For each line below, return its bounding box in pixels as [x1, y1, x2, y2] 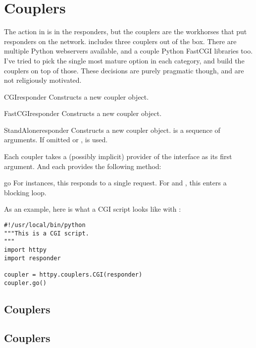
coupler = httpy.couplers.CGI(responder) [4, 271, 143, 278]
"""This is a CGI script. [4, 230, 89, 237]
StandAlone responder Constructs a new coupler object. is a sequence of [4, 124, 220, 135]
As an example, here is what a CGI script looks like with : [4, 204, 181, 214]
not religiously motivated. [4, 75, 82, 85]
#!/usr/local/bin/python [4, 222, 86, 229]
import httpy [4, 246, 47, 253]
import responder [4, 254, 61, 262]
